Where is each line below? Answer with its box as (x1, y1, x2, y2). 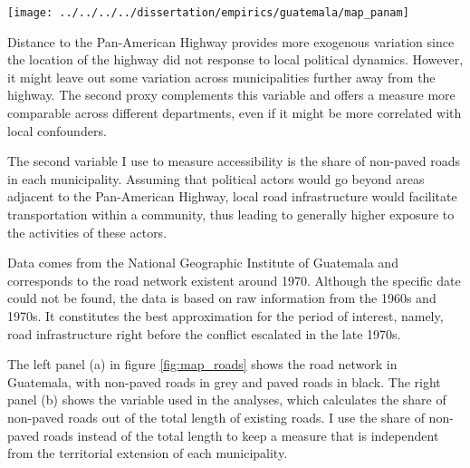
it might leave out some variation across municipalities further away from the (7, 67, 436, 86)
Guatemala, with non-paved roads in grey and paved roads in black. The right (7, 372, 441, 391)
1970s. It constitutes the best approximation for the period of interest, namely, (7, 306, 444, 325)
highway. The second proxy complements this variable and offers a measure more (7, 85, 456, 104)
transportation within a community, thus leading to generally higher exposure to (7, 205, 455, 223)
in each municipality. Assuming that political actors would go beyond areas (7, 169, 425, 188)
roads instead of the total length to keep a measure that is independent (43, 425, 439, 444)
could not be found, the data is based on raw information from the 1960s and (7, 288, 436, 307)
